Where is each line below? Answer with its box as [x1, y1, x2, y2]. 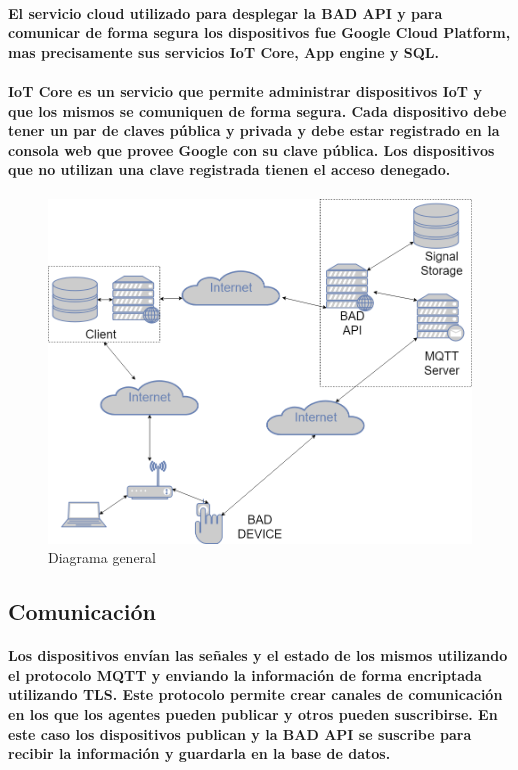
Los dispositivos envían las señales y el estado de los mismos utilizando [8, 645, 508, 666]
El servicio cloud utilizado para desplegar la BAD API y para [8, 2, 443, 23]
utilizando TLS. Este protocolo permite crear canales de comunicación [8, 684, 503, 705]
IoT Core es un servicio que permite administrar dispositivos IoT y [8, 80, 482, 101]
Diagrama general [48, 547, 156, 568]
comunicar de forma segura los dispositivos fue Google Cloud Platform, [8, 22, 511, 43]
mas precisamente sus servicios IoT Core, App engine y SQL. [8, 41, 439, 62]
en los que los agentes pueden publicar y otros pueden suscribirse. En [8, 703, 498, 724]
